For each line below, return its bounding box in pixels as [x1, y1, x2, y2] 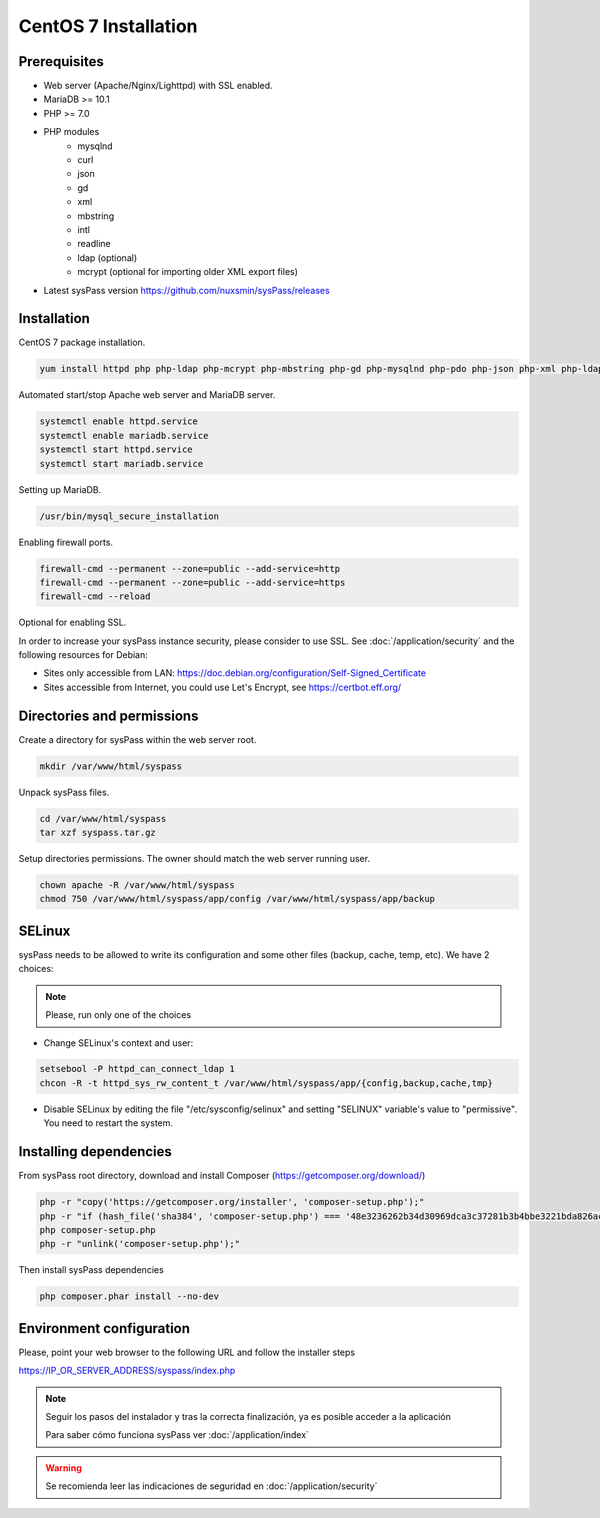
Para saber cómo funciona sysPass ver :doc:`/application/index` [45, 1429, 310, 1441]
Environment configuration [18, 1320, 190, 1337]
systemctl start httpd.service [39, 444, 194, 455]
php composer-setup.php [39, 1224, 157, 1235]
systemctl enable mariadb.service [39, 430, 209, 441]
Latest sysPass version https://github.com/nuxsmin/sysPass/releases [43, 284, 330, 296]
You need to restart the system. [43, 1117, 174, 1129]
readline [77, 238, 111, 250]
